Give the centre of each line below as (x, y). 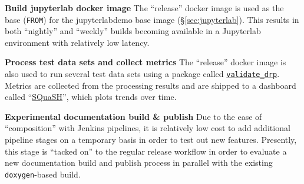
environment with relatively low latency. (77, 42)
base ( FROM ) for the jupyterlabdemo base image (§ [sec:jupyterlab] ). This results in (152, 19)
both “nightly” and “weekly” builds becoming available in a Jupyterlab (133, 31)
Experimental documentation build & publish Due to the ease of (133, 116)
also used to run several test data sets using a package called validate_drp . (142, 74)
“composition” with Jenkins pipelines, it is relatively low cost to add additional (148, 128)
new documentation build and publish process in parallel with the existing (139, 163)
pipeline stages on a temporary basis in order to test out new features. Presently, (151, 140)
